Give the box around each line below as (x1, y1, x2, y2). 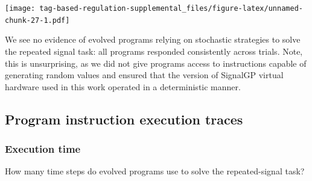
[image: (5, 4, 36, 13)
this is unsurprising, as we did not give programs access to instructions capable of (5, 57, 307, 69)
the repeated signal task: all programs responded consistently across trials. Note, (5, 44, 303, 57)
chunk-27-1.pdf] (5, 16, 70, 25)
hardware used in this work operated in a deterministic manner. (5, 80, 241, 93)
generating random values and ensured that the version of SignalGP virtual (5, 69, 284, 81)
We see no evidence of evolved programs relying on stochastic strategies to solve (5, 33, 301, 46)
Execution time (5, 141, 81, 156)
